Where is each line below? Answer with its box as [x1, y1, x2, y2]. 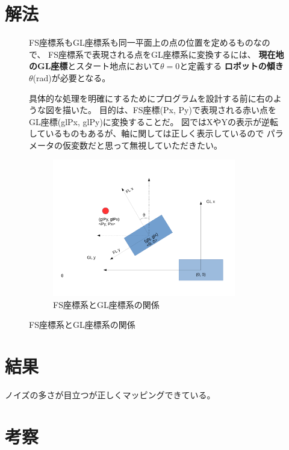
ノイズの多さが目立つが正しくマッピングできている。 [5, 388, 216, 401]
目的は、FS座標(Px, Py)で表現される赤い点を [99, 103, 276, 116]
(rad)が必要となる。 [33, 71, 111, 84]
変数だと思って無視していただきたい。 [70, 138, 222, 151]
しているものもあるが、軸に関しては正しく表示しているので [29, 127, 264, 140]
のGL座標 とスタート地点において [29, 60, 160, 72]
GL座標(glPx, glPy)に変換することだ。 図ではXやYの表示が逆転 [29, 115, 279, 128]
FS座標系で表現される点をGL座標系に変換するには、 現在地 [48, 48, 284, 60]
